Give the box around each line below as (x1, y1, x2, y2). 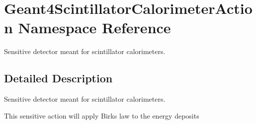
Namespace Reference (18, 17, 171, 38)
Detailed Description (4, 70, 113, 86)
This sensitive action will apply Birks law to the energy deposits (4, 110, 199, 121)
